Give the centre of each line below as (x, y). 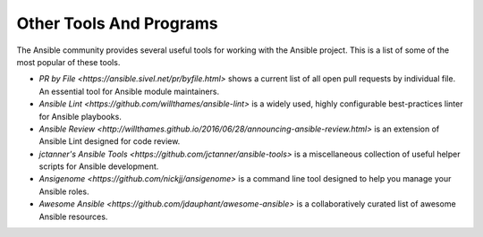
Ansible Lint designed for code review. (110, 141)
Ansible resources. (73, 216)
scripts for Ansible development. (99, 166)
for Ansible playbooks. (80, 116)
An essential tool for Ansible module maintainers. (129, 91)
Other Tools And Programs (117, 23)
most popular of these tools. (68, 62)
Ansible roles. (64, 191)
